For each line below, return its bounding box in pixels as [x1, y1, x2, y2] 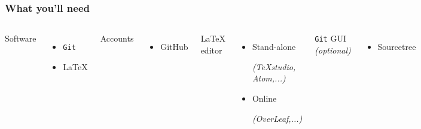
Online [252, 92, 277, 104]
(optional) [315, 43, 351, 56]
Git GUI [315, 32, 346, 45]
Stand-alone [252, 40, 296, 53]
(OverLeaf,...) [252, 112, 303, 124]
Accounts [100, 32, 134, 45]
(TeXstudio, [252, 60, 296, 73]
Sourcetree [377, 40, 416, 53]
